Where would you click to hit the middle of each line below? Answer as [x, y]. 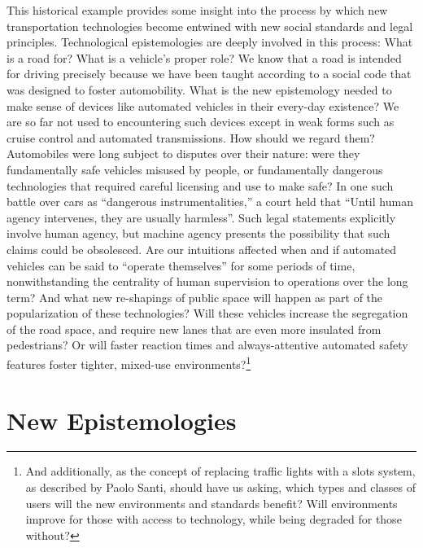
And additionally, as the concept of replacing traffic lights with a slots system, [220, 471]
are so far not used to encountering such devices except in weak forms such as [201, 122]
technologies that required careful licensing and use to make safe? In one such [200, 185]
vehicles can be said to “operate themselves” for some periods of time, [181, 265]
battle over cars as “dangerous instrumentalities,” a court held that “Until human [210, 202]
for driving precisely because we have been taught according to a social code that [209, 74]
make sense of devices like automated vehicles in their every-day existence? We [203, 105]
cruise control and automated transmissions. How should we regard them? [191, 137]
